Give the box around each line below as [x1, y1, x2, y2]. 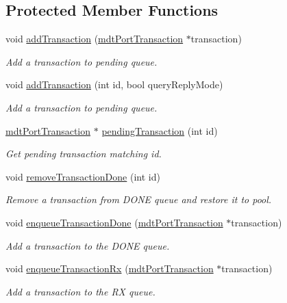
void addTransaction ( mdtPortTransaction [5, 31, 184, 46]
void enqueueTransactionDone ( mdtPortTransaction [5, 215, 223, 229]
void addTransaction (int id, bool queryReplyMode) [5, 77, 223, 92]
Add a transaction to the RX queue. [5, 284, 155, 298]
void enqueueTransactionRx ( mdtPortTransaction [5, 261, 214, 276]
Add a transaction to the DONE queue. [5, 238, 170, 252]
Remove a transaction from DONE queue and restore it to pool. [5, 192, 272, 207]
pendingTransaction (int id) [101, 123, 218, 137]
